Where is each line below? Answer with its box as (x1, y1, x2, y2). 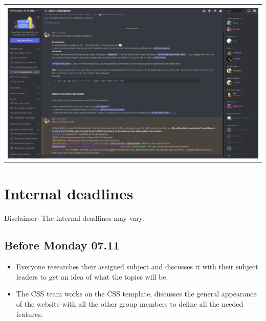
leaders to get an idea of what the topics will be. (16, 271, 168, 282)
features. (16, 308, 43, 319)
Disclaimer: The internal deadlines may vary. (4, 212, 144, 223)
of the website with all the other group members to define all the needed (16, 299, 243, 309)
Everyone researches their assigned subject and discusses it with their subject (16, 261, 258, 272)
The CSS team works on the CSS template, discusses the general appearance (16, 288, 257, 299)
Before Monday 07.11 (4, 237, 120, 253)
